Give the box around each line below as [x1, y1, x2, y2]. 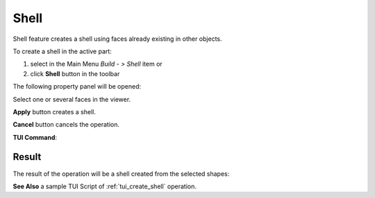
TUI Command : [12, 133, 58, 141]
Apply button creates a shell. [12, 107, 97, 116]
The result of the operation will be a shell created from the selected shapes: [12, 170, 230, 178]
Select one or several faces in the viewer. [12, 95, 131, 103]
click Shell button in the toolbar [30, 69, 120, 78]
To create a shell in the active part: [12, 47, 112, 55]
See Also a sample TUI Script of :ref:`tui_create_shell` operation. [12, 182, 197, 190]
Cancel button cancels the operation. [12, 120, 120, 129]
